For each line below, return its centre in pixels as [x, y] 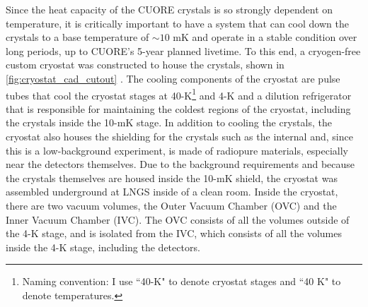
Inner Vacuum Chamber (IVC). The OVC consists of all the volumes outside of [178, 219]
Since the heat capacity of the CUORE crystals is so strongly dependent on [169, 9]
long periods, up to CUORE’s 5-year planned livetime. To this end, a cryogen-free [183, 50]
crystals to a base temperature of [77, 37]
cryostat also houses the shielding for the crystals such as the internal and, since [179, 136]
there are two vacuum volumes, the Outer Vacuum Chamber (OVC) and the [171, 205]
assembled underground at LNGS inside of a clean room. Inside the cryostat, [172, 192]
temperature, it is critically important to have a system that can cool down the [177, 23]
